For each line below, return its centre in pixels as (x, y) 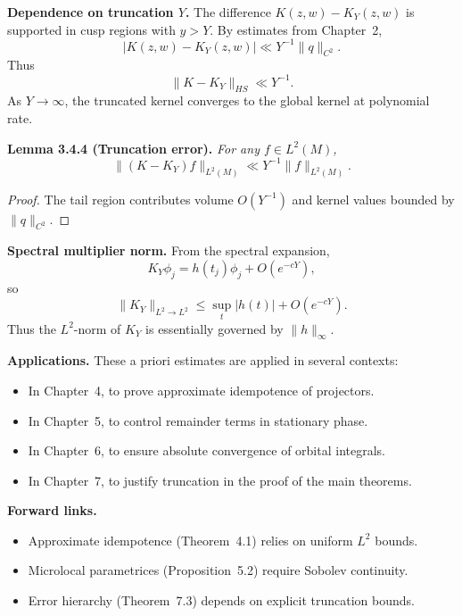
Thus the (32, 328)
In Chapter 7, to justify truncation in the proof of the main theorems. (220, 480)
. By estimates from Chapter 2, (296, 29)
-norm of (97, 328)
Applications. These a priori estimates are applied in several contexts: (203, 360)
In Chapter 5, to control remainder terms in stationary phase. (198, 420)
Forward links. (52, 510)
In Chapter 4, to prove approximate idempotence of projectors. (201, 390)
